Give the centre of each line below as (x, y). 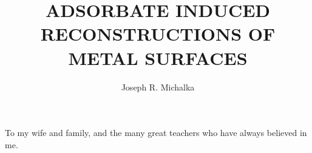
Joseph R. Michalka (158, 87)
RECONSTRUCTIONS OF (158, 34)
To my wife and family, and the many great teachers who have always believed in (156, 133)
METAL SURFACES (158, 57)
